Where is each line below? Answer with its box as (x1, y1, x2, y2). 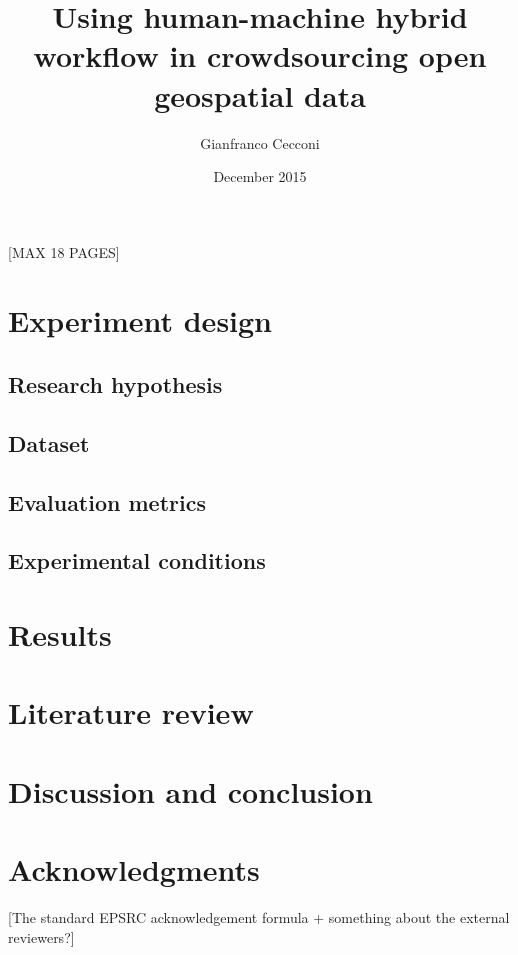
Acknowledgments (8, 849, 260, 890)
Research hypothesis (8, 369, 223, 400)
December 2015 (213, 166, 307, 187)
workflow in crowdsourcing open (33, 35, 487, 76)
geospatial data (154, 74, 366, 115)
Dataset (8, 427, 90, 458)
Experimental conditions (8, 545, 266, 576)
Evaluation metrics (8, 486, 206, 517)
